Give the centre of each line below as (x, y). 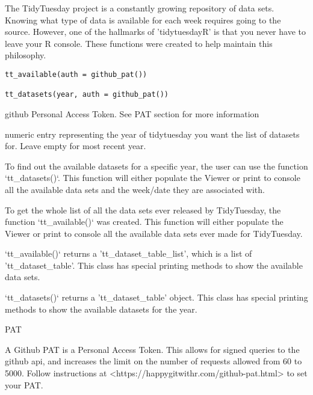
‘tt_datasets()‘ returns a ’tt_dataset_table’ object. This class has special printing (156, 297)
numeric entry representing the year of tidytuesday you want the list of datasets (152, 134)
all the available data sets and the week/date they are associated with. (135, 189)
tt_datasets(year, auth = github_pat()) (87, 95)
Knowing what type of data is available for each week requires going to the (143, 20)
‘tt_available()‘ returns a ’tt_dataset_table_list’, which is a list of (129, 253)
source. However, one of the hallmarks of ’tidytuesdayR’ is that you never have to (155, 32)
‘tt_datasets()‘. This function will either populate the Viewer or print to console (153, 178)
